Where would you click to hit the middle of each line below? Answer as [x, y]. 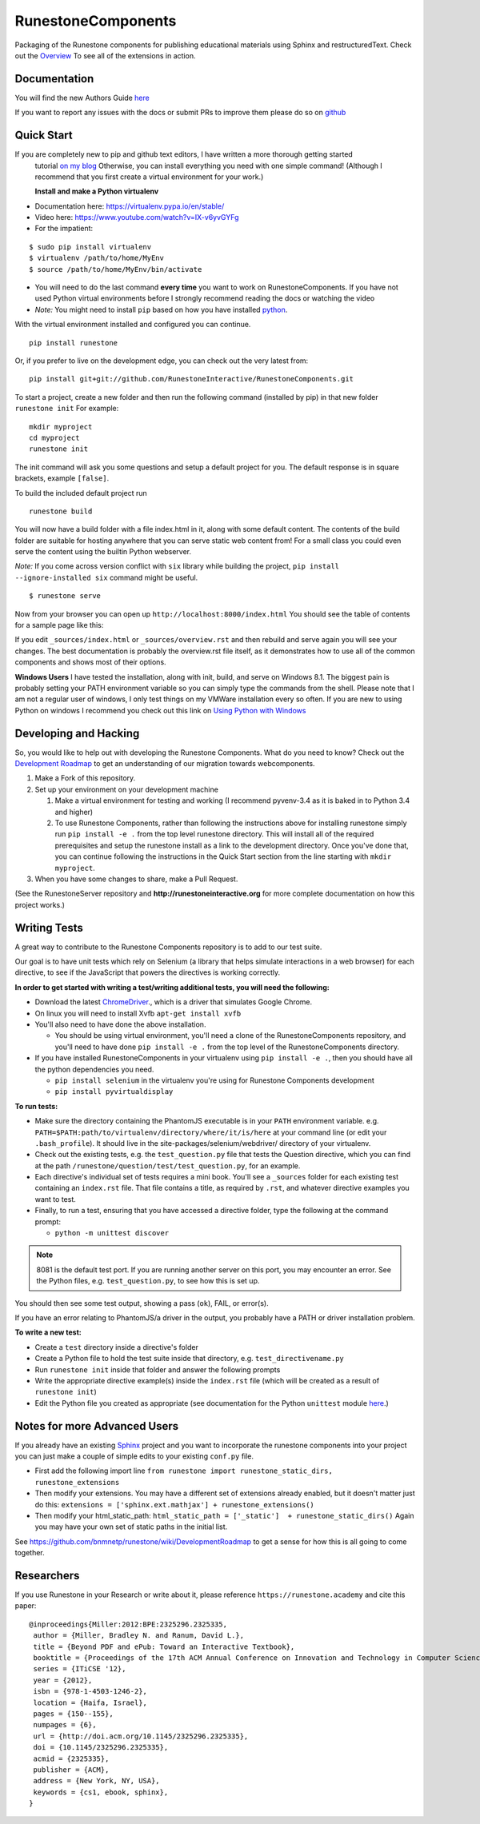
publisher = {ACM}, [71, 1770]
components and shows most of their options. [91, 662]
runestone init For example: [67, 409]
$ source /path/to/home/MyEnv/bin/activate [116, 269]
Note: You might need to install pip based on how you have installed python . [161, 309]
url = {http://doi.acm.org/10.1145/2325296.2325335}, [141, 1736]
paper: [26, 1606]
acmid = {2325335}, [71, 1758]
